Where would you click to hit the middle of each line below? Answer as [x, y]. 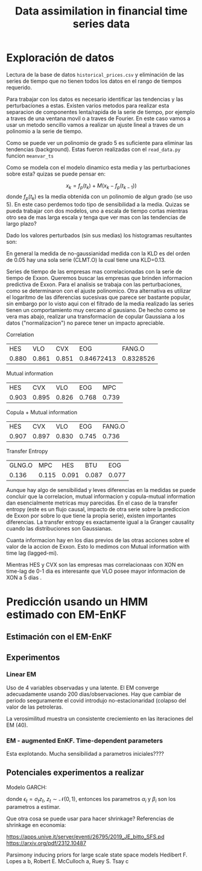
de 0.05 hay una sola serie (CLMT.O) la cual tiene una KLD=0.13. [86, 260]
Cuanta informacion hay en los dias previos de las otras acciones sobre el [98, 540]
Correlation [20, 334]
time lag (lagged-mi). [32, 553]
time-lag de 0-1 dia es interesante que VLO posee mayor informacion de [96, 571]
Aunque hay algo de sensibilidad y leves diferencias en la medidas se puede [101, 490]
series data [101, 24]
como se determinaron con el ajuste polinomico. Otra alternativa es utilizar [99, 290]
